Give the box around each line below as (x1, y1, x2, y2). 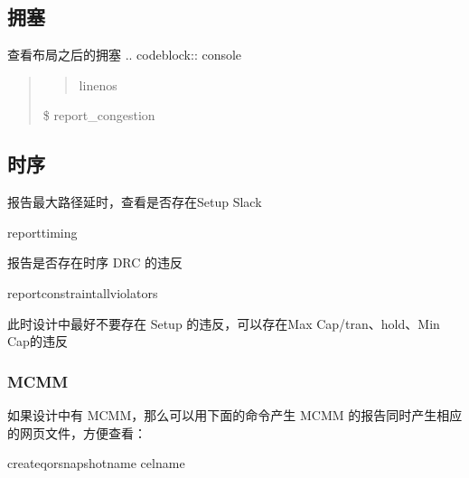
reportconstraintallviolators (7, 283, 158, 302)
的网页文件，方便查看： (7, 423, 146, 442)
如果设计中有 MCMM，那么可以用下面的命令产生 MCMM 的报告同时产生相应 (7, 405, 463, 424)
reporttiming (7, 222, 78, 241)
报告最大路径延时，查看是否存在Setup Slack (7, 192, 262, 211)
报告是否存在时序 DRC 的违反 (7, 253, 183, 272)
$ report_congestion (42, 106, 155, 125)
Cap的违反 (7, 332, 68, 351)
